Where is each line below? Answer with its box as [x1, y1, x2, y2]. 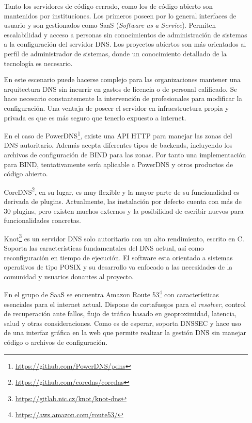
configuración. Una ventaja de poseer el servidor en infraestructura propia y [4, 102, 229, 113]
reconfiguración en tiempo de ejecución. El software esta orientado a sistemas [4, 252, 233, 262]
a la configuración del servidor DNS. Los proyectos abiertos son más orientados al [4, 39, 246, 49]
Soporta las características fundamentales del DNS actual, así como [4, 243, 204, 253]
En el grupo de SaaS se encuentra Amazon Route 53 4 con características [4, 288, 219, 300]
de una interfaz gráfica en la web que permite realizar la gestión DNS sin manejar [4, 327, 246, 338]
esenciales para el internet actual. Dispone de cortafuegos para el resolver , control [4, 299, 246, 309]
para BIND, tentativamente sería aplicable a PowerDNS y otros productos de [4, 159, 233, 169]
